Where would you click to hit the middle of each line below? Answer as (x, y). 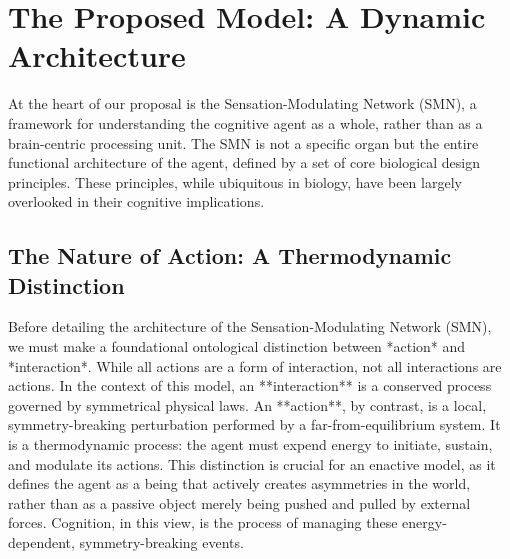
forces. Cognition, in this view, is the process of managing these (203, 522)
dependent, (41, 542)
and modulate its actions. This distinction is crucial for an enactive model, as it (252, 463)
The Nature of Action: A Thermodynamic (230, 255)
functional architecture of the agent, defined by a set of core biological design (244, 162)
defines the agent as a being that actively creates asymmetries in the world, (239, 483)
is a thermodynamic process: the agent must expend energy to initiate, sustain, (250, 444)
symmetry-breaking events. (161, 542)
